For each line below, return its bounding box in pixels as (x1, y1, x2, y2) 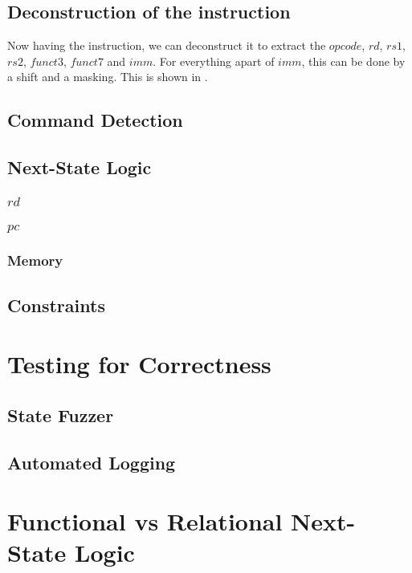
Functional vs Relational (7, 505, 283, 538)
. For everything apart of (153, 52, 275, 69)
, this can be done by (301, 52, 406, 69)
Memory (7, 250, 63, 270)
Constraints (7, 292, 105, 317)
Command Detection (7, 108, 183, 132)
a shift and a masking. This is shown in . (7, 68, 208, 85)
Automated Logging (7, 449, 176, 474)
